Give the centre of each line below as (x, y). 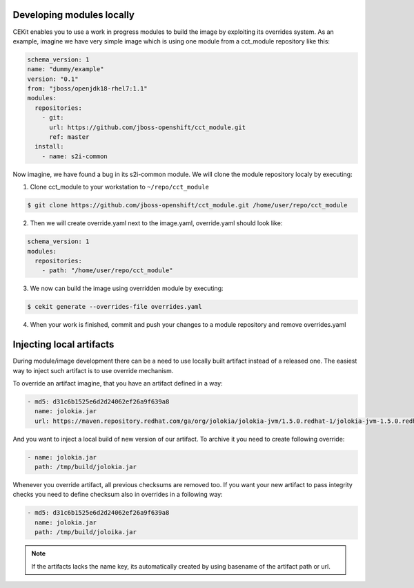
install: (49, 146)
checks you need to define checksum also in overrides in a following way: (118, 495)
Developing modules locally (73, 15)
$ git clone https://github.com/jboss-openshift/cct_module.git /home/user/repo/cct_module (187, 205)
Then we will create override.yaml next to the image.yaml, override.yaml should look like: (156, 223)
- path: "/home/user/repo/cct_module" (107, 271)
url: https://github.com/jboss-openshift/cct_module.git (148, 127)
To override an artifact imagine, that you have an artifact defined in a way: (118, 383)
